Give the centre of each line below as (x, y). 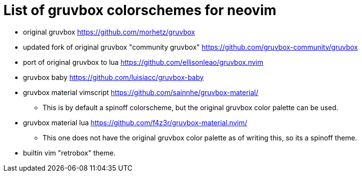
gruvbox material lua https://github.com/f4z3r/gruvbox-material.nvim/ (135, 122)
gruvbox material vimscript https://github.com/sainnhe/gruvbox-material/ (141, 92)
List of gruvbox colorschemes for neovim (140, 10)
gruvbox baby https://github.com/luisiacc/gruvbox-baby (113, 77)
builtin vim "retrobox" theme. (69, 153)
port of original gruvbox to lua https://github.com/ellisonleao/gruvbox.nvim (143, 62)
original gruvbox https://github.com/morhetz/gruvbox (109, 32)
